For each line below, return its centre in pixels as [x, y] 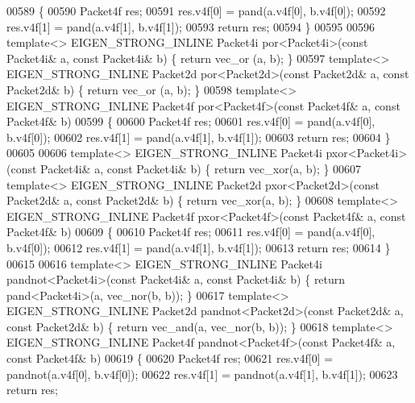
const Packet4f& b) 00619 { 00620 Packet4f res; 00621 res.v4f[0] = [170, 358]
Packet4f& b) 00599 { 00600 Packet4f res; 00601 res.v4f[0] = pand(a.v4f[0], [191, 121]
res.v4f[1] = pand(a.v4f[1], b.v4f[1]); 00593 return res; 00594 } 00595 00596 [191, 26]
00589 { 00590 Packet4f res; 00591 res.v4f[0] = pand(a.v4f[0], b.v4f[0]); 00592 [196, 10]
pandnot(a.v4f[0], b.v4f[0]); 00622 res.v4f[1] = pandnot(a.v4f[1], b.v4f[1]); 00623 [202, 374]
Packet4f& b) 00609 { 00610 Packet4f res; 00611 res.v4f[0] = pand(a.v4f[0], [191, 232]
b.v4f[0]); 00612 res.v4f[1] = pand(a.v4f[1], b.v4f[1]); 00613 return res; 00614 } [199, 247]
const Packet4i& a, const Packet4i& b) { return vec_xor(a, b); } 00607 [186, 168]
